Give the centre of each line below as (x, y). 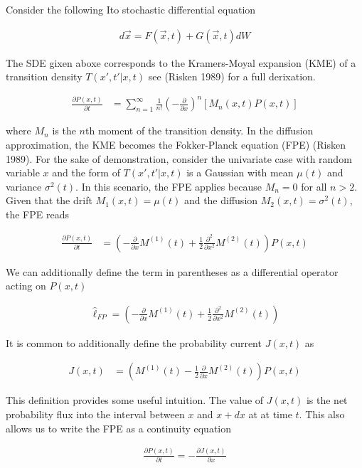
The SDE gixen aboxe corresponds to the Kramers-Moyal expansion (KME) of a (181, 62)
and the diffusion (221, 200)
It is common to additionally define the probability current (134, 342)
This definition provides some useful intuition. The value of (135, 400)
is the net (327, 400)
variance (24, 186)
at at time (270, 414)
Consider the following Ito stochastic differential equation (131, 9)
